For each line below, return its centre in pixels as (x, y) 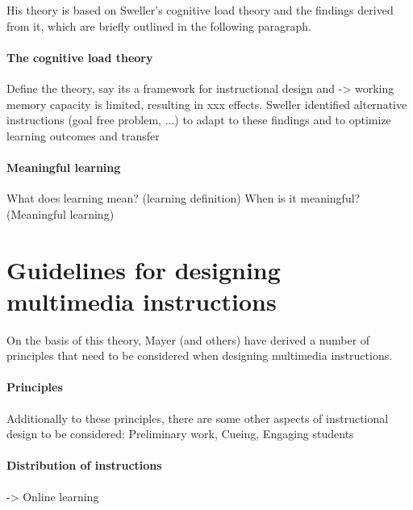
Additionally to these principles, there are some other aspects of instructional (198, 418)
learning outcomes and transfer (83, 135)
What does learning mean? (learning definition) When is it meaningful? (184, 198)
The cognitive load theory (80, 57)
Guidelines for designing (144, 269)
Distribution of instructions (84, 465)
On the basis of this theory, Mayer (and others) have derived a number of (188, 339)
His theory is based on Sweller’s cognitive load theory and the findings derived (200, 10)
